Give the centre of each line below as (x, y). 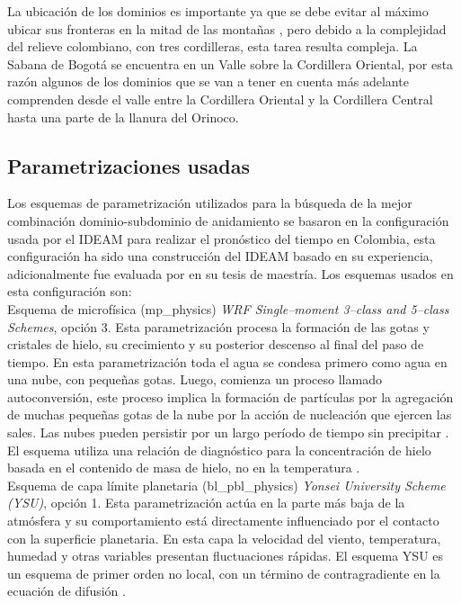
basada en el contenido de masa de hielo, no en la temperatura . (184, 468)
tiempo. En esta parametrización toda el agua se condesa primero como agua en (227, 361)
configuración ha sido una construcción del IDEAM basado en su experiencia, (220, 256)
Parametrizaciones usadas (129, 165)
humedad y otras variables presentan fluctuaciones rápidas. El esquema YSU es (226, 556)
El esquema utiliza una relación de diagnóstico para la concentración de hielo (219, 450)
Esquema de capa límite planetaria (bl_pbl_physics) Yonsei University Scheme (226, 485)
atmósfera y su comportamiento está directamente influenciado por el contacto (223, 521)
